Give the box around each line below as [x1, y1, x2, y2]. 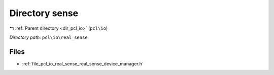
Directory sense [9, 8, 79, 19]
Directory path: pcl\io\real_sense [9, 34, 88, 40]
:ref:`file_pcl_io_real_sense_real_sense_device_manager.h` [22, 60, 144, 66]
